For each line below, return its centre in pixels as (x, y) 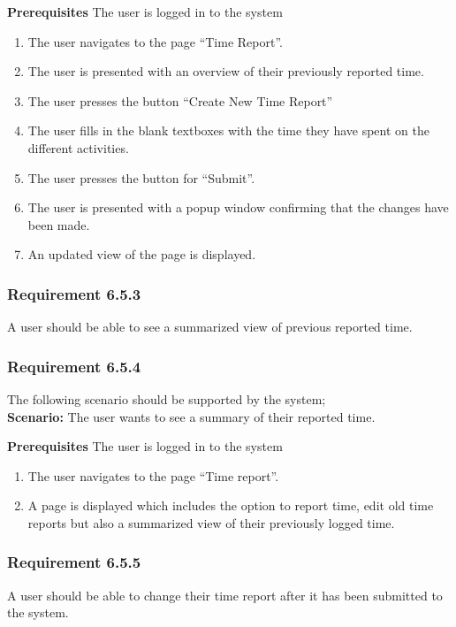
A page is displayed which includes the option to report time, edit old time (231, 505)
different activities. (78, 147)
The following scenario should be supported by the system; (167, 398)
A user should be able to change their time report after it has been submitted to (225, 595)
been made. (59, 224)
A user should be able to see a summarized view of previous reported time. (210, 327)
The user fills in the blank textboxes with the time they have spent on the (228, 130)
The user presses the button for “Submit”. (141, 177)
